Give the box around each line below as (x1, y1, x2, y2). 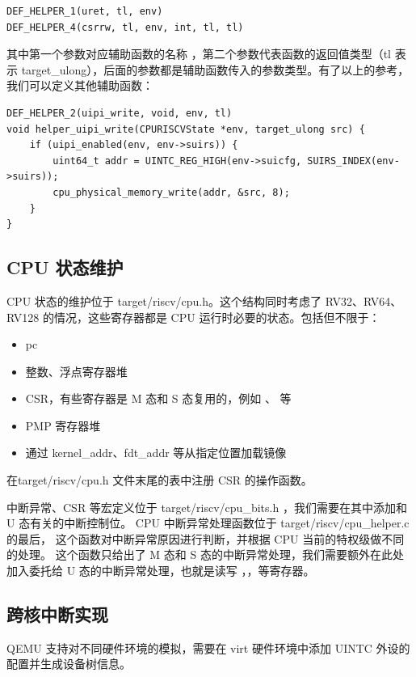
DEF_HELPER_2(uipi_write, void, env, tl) (6, 107, 233, 119)
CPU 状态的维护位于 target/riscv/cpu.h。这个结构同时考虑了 (6, 292, 322, 309)
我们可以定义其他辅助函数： (6, 77, 153, 94)
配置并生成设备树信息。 (6, 655, 131, 672)
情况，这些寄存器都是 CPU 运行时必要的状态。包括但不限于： (53, 308, 380, 325)
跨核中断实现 (6, 602, 108, 627)
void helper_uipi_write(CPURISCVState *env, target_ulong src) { (6, 123, 365, 135)
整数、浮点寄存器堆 (25, 362, 128, 379)
